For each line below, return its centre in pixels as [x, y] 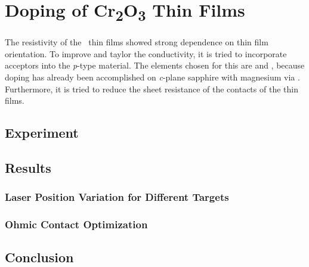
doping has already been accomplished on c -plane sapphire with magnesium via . [152, 77]
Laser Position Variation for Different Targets [117, 197]
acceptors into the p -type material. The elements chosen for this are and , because [155, 65]
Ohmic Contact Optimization [76, 224]
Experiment [42, 133]
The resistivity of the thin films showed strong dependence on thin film [137, 42]
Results [28, 167]
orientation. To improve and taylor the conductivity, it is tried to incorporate [146, 53]
